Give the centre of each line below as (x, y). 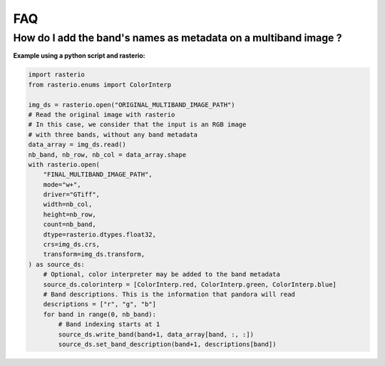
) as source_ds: (57, 264)
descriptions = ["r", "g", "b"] (100, 304)
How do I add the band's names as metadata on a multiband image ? (178, 38)
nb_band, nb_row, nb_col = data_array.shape (107, 154)
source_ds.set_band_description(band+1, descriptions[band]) (167, 344)
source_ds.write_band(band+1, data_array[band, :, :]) (156, 334)
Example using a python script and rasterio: (79, 56)
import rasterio (57, 75)
